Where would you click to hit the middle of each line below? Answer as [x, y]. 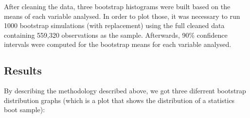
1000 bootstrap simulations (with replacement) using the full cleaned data [114, 25]
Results [23, 70]
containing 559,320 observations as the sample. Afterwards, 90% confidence [116, 35]
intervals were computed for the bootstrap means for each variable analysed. [118, 44]
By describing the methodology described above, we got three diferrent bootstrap [125, 91]
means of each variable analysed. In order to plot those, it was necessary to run [122, 16]
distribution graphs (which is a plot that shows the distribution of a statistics [119, 100]
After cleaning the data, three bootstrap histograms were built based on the [117, 6]
